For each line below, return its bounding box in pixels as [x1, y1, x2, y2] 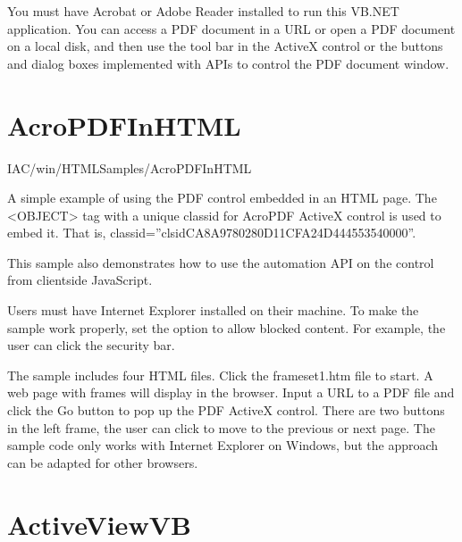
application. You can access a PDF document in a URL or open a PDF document [7, 19, 456, 38]
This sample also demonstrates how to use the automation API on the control [7, 253, 434, 271]
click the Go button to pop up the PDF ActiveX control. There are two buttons [7, 401, 445, 420]
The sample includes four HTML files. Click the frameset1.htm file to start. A [7, 365, 433, 384]
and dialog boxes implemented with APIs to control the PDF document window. [7, 54, 449, 72]
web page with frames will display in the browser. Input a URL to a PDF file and [7, 383, 455, 402]
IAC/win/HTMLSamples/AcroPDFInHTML [7, 158, 252, 177]
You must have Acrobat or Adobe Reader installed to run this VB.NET [7, 2, 399, 20]
